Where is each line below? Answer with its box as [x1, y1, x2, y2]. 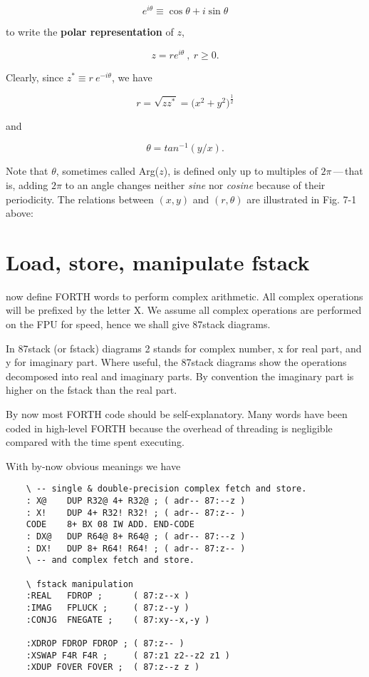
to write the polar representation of [6, 24, 174, 39]
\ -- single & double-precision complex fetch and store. [26, 484, 307, 494]
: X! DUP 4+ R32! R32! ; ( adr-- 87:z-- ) [26, 507, 246, 518]
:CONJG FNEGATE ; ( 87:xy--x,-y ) [26, 614, 210, 625]
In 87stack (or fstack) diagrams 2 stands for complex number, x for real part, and [6, 340, 362, 355]
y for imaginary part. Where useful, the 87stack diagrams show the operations [6, 355, 347, 370]
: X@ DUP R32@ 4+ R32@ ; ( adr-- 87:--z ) [26, 496, 246, 507]
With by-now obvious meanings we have [6, 458, 181, 473]
